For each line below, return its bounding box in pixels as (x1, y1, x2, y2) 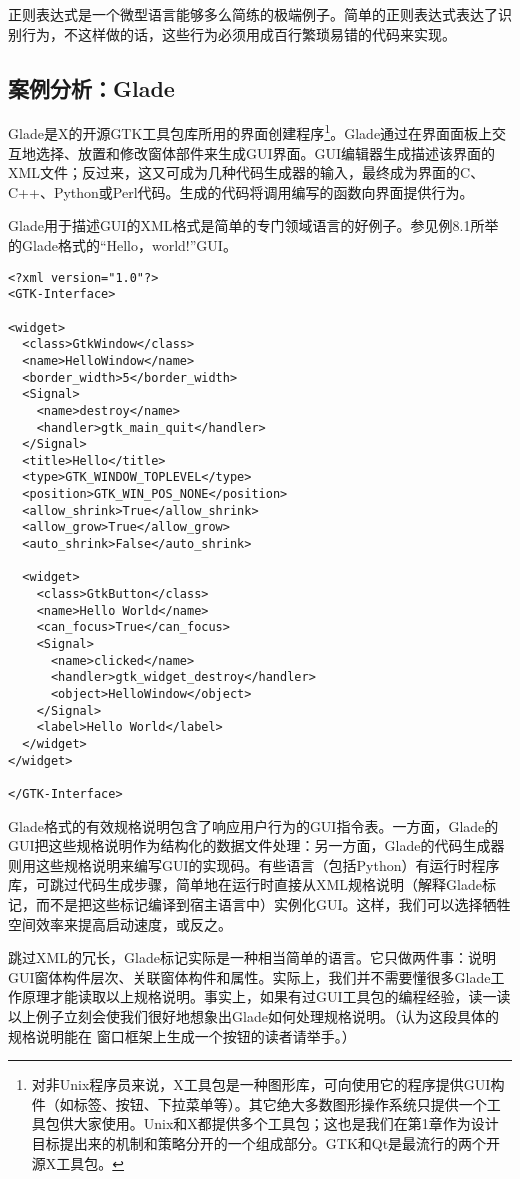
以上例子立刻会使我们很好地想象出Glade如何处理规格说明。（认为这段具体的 (8, 1005, 499, 1026)
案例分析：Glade (8, 72, 175, 103)
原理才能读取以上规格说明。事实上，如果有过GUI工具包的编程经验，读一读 (21, 986, 511, 1007)
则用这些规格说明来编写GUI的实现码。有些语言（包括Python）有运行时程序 (8, 854, 500, 875)
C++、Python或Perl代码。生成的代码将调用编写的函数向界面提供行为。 (8, 181, 474, 202)
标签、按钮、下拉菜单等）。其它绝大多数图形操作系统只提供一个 (73, 1093, 487, 1114)
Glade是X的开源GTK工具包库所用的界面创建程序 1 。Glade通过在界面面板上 (8, 120, 493, 144)
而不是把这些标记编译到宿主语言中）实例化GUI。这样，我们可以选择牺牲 (35, 893, 511, 914)
